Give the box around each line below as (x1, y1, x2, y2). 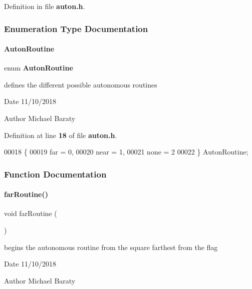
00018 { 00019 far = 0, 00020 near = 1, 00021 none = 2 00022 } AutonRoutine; (4, 146, 248, 157)
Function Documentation (4, 167, 107, 180)
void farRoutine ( (4, 208, 57, 218)
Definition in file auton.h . (4, 1, 85, 11)
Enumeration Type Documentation (4, 22, 148, 34)
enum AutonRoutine (4, 62, 73, 73)
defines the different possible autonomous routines (4, 79, 157, 89)
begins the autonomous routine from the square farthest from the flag (4, 241, 218, 252)
